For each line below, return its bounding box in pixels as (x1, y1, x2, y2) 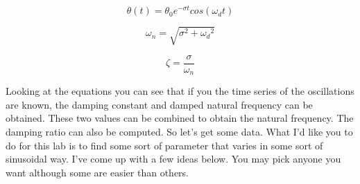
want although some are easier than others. (6, 165, 189, 179)
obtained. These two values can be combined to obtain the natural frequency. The (6, 111, 354, 125)
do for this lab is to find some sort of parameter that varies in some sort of (6, 138, 323, 152)
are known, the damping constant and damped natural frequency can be (6, 97, 313, 111)
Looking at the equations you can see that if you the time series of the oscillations (6, 84, 354, 98)
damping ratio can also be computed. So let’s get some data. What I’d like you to (6, 124, 353, 138)
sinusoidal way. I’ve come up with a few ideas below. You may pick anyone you (6, 151, 341, 166)
